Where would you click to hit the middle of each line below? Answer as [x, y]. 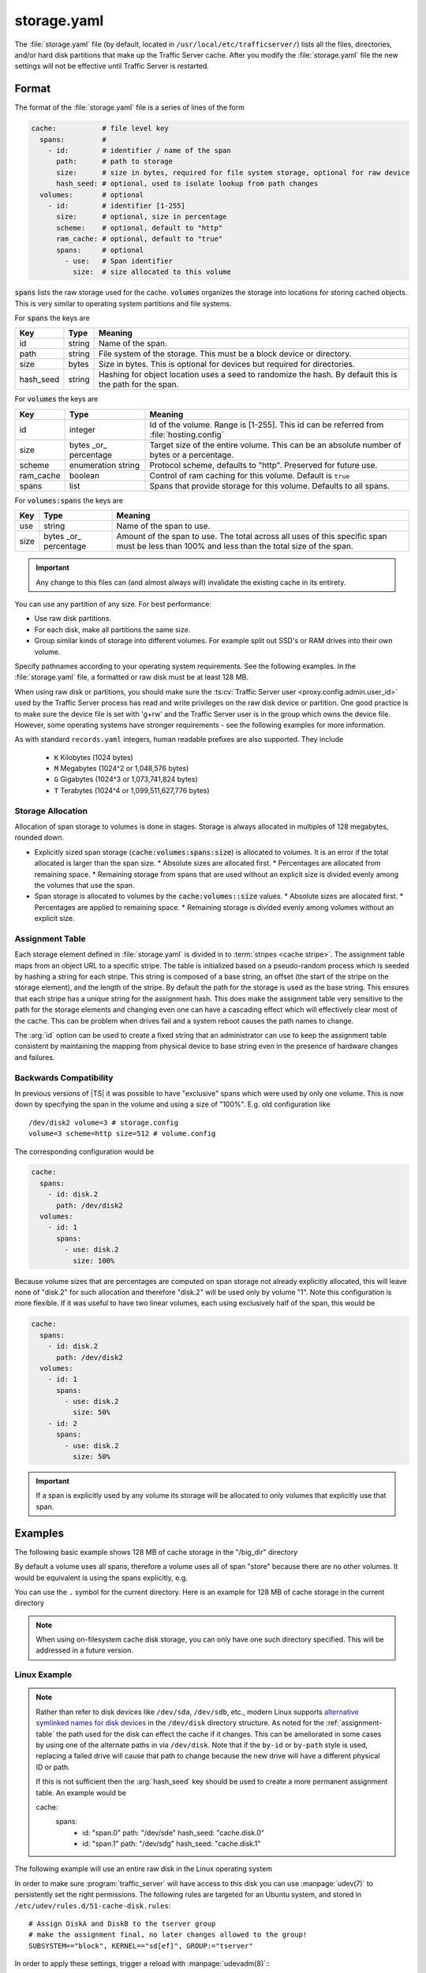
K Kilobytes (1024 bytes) [93, 757]
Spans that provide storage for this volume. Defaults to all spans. [270, 485]
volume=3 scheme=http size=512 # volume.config [122, 1134]
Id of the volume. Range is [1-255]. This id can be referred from [267, 425]
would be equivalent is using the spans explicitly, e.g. [101, 1578]
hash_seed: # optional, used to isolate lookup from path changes [187, 184]
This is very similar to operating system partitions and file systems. [123, 303]
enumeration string [104, 465]
